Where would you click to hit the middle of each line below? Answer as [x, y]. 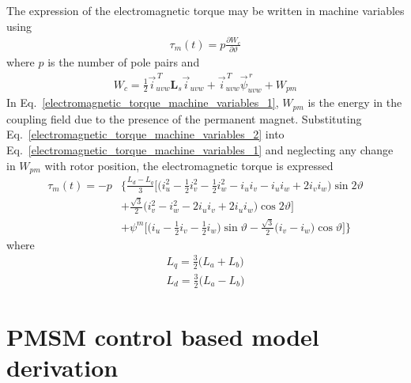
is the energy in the [355, 102]
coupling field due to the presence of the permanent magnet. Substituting [184, 118]
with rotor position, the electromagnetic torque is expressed [189, 165]
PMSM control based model [163, 336]
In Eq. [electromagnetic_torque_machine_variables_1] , [143, 102]
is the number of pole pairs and [124, 62]
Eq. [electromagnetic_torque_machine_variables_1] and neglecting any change [200, 150]
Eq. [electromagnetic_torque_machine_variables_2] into [145, 134]
